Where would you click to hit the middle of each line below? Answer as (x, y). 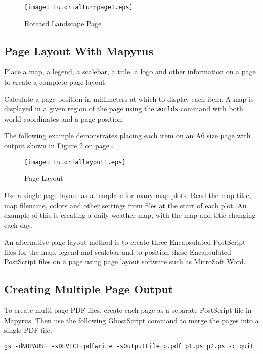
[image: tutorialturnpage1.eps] (79, 7)
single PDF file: (28, 330)
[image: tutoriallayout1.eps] (75, 162)
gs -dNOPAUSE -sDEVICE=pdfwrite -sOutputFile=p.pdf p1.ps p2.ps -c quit (129, 347)
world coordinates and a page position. (64, 118)
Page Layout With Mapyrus (79, 50)
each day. (18, 225)
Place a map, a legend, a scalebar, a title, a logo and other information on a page (130, 72)
